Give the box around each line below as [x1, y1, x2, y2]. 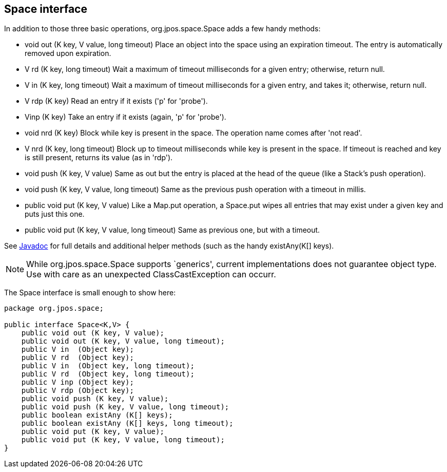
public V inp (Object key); [21, 378, 134, 387]
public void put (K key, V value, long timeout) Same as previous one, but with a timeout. [25, 225, 320, 235]
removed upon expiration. [25, 49, 111, 58]
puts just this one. [25, 210, 85, 219]
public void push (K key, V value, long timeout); [21, 403, 229, 411]
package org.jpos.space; [4, 304, 104, 313]
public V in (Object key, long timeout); [21, 362, 195, 370]
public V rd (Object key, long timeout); [21, 370, 195, 379]
